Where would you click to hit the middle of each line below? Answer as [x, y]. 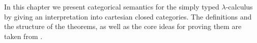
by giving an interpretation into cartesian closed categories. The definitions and [128, 16]
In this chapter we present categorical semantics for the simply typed [112, 6]
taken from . [23, 36]
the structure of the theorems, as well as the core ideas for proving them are [123, 26]
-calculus [239, 6]
